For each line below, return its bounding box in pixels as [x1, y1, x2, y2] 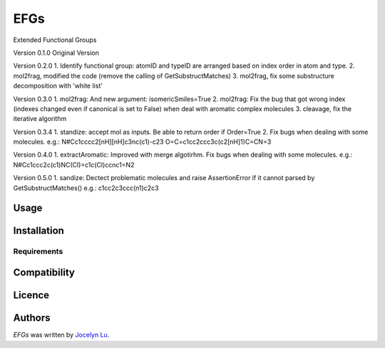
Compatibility [13, 267, 75, 279]
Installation [13, 225, 64, 237]
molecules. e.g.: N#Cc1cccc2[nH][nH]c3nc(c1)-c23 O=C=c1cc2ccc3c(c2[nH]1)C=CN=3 [13, 137, 272, 146]
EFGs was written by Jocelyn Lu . [13, 331, 110, 339]
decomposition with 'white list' [13, 82, 103, 90]
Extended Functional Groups [13, 36, 97, 44]
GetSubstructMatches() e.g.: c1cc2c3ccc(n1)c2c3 [13, 184, 160, 192]
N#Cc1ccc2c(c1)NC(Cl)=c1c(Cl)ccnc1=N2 [13, 160, 135, 169]
